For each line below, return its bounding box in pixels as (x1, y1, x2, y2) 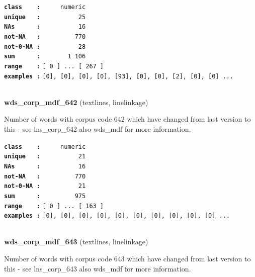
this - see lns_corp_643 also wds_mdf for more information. (4, 263, 191, 273)
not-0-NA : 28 (4, 43, 86, 50)
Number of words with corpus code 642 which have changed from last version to (4, 114, 251, 124)
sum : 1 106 (4, 53, 86, 60)
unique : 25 (4, 13, 86, 21)
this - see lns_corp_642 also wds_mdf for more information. (4, 124, 191, 134)
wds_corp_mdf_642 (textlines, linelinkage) (4, 97, 148, 107)
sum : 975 (4, 192, 86, 200)
